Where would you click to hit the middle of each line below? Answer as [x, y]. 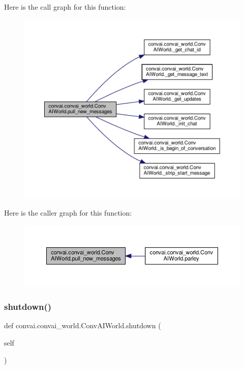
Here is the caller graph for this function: [68, 213]
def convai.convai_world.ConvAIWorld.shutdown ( [83, 325]
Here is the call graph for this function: [65, 7]
